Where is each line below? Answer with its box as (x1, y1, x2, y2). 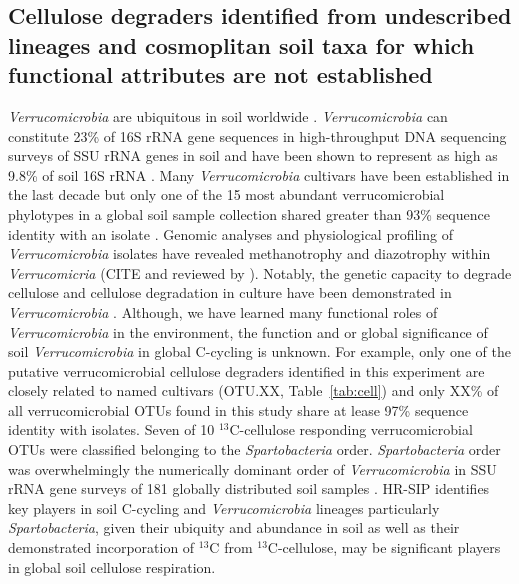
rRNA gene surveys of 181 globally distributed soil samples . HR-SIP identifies (8, 478, 490, 499)
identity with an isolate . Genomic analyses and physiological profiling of (8, 223, 453, 244)
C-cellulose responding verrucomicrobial (229, 419, 473, 440)
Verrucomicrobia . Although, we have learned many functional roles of (8, 301, 438, 322)
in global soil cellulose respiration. (8, 556, 216, 577)
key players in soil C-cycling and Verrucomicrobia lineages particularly (8, 497, 440, 518)
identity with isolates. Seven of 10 (8, 419, 215, 440)
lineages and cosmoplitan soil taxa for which (8, 29, 475, 60)
